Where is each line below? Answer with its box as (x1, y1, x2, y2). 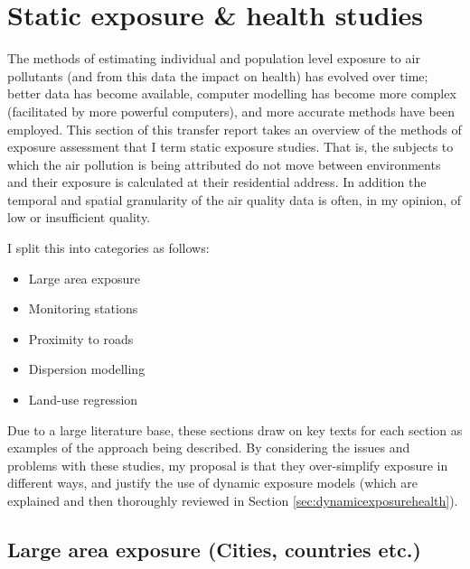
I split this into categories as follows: (7, 238, 210, 257)
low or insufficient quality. (7, 208, 151, 227)
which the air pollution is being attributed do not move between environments (7, 154, 441, 173)
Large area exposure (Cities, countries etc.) (7, 535, 421, 563)
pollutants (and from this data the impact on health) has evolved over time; (7, 66, 428, 85)
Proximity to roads (28, 329, 134, 348)
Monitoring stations (28, 299, 138, 318)
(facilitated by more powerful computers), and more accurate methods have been (7, 101, 455, 120)
